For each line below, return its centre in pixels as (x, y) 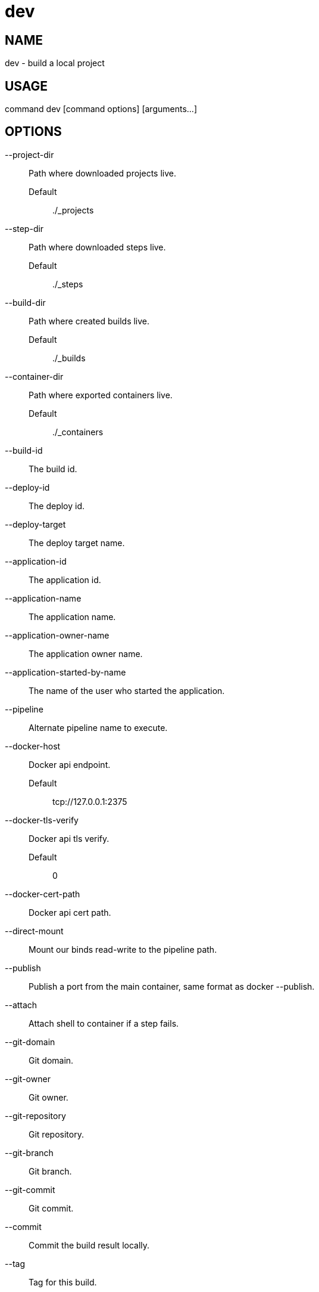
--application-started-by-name (65, 672)
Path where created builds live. (89, 321)
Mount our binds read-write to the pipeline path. (123, 949)
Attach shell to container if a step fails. (104, 1023)
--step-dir (24, 228)
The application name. (72, 616)
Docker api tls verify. (69, 838)
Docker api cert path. (70, 912)
